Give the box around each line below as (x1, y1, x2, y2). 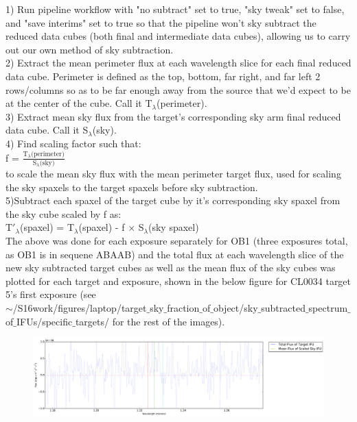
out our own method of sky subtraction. (5, 42, 174, 56)
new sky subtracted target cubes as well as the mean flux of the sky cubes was (5, 260, 336, 275)
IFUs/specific (16, 314, 73, 328)
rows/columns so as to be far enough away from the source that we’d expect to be (5, 82, 351, 97)
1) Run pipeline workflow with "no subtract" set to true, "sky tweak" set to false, (5, 2, 345, 16)
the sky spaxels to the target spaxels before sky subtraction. (5, 179, 258, 194)
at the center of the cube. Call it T (5, 96, 152, 110)
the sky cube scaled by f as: (5, 206, 122, 221)
